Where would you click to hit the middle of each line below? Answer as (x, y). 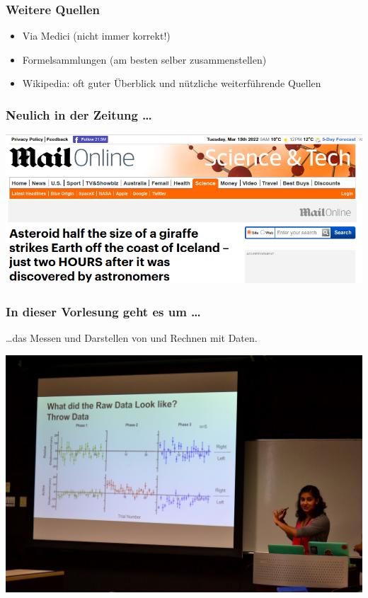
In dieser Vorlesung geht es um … (103, 311)
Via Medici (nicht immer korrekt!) (96, 36)
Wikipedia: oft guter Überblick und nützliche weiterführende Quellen (172, 83)
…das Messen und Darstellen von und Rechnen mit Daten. (132, 337)
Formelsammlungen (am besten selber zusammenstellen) (144, 59)
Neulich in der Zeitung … (79, 114)
